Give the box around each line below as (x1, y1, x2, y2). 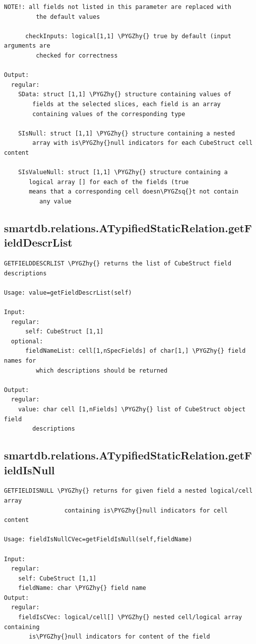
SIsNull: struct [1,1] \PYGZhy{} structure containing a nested (18, 129, 235, 137)
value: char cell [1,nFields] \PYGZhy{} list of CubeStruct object (18, 405, 246, 413)
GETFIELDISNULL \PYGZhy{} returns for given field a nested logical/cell (4, 487, 253, 495)
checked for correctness (36, 52, 118, 59)
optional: (11, 337, 43, 345)
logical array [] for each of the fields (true (29, 178, 189, 186)
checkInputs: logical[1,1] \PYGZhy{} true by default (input (25, 32, 232, 40)
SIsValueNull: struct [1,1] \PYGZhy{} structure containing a (18, 169, 228, 176)
